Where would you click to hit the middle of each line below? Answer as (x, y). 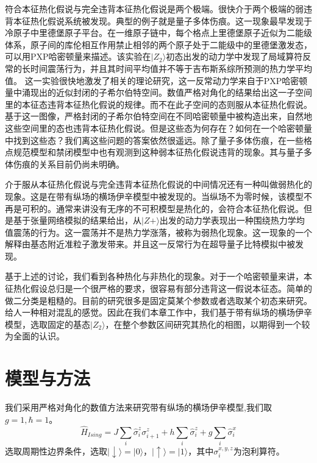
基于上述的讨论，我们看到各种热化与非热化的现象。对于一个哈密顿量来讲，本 (158, 276)
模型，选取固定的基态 (48, 324)
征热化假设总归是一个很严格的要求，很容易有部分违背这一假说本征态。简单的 (158, 288)
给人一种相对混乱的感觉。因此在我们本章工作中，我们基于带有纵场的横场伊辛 (158, 312)
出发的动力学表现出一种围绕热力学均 (232, 220)
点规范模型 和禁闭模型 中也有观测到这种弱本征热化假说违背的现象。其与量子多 (158, 152)
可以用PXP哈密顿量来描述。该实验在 (78, 56)
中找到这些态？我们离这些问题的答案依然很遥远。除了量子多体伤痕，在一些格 (158, 140)
